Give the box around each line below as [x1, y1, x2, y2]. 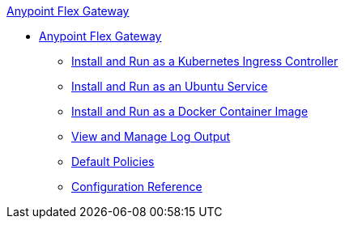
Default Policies [71, 155, 155, 168]
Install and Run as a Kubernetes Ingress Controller [71, 54, 339, 68]
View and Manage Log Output [71, 129, 231, 143]
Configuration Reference [71, 180, 202, 193]
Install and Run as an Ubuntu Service [71, 79, 268, 93]
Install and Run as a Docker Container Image [71, 104, 309, 118]
